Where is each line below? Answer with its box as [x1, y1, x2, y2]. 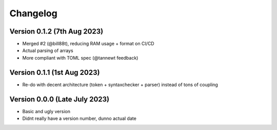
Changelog [9, 8, 57, 19]
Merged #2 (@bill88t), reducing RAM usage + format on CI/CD [22, 41, 154, 47]
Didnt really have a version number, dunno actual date [22, 115, 137, 122]
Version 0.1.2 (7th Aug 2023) [9, 27, 104, 36]
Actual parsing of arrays [22, 47, 74, 54]
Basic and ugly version [22, 108, 70, 114]
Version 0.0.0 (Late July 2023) [9, 95, 110, 103]
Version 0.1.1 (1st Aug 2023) [9, 68, 100, 76]
